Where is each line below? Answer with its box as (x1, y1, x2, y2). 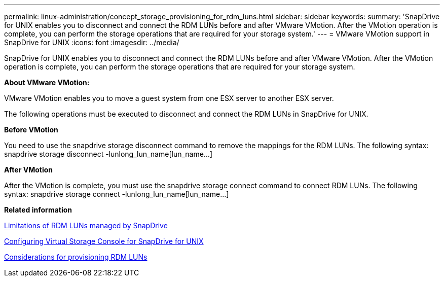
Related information (4, 205, 72, 214)
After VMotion (4, 165, 53, 174)
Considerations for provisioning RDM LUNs (4, 253, 147, 261)
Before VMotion (4, 125, 58, 134)
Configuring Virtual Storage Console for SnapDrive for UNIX (4, 237, 204, 245)
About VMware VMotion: (4, 78, 90, 87)
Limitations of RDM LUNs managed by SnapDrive (4, 221, 168, 230)
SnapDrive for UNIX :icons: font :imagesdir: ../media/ (4, 38, 179, 47)
